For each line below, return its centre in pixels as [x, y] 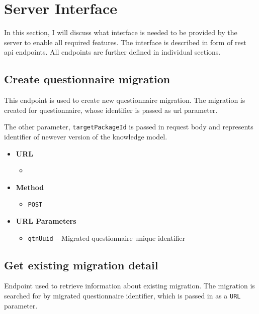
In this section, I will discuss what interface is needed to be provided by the [121, 32]
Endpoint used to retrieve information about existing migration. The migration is [129, 286]
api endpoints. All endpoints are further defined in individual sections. [112, 52]
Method [30, 187]
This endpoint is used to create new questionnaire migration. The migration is [125, 100]
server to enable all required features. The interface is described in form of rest [125, 42]
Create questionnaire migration [87, 79]
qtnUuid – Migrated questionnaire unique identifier [107, 238]
